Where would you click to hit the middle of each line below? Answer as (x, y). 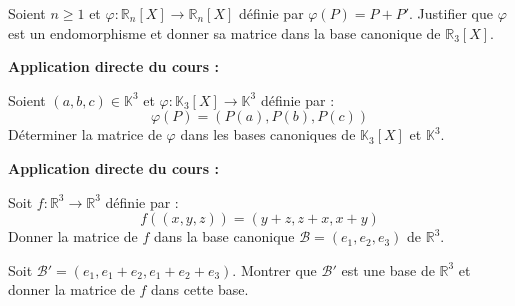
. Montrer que (274, 269)
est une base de (388, 269)
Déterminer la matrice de (85, 134)
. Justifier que (451, 13)
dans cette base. (200, 289)
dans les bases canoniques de (268, 134)
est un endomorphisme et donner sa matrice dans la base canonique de (224, 32)
